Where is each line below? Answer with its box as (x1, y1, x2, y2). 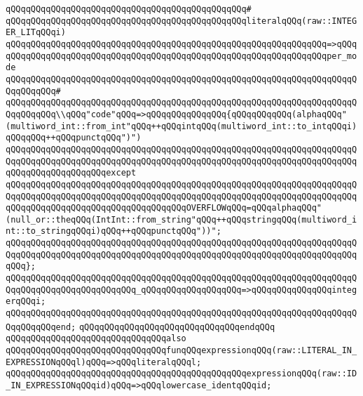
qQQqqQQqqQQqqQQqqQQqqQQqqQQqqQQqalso (6, 334, 186, 344)
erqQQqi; (6, 296, 46, 307)
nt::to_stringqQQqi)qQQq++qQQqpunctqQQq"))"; (6, 226, 221, 237)
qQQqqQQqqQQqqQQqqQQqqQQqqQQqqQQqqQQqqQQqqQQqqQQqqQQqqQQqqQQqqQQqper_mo (6, 51, 357, 61)
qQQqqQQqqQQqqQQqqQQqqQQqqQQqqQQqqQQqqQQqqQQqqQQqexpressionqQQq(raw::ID (6, 369, 357, 379)
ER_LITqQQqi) (6, 27, 66, 38)
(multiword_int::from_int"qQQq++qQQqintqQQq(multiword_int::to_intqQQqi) (6, 121, 357, 131)
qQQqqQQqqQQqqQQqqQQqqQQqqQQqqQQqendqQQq (78, 322, 275, 332)
